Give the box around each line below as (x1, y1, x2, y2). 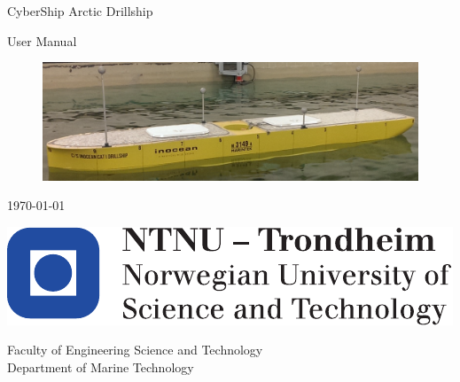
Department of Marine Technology (7, 357, 194, 376)
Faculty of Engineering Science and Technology (7, 340, 263, 359)
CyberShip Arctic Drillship (7, 2, 153, 19)
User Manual (7, 31, 77, 50)
